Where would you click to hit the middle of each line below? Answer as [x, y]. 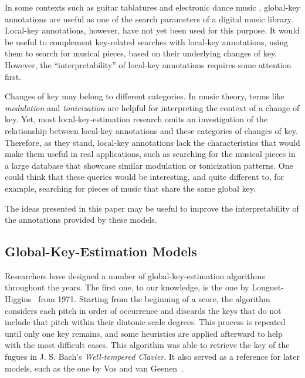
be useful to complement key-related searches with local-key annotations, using [147, 41]
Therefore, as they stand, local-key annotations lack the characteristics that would [152, 142]
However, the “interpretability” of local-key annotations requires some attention [148, 64]
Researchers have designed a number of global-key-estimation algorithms [135, 275]
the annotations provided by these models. [81, 220]
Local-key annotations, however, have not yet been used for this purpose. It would [152, 30]
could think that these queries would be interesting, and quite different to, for [145, 177]
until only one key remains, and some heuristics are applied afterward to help [144, 333]
